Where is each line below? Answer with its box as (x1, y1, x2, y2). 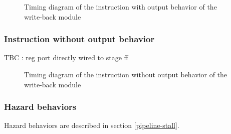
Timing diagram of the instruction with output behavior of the (24, 2, 217, 12)
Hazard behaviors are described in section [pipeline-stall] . (4, 120, 179, 130)
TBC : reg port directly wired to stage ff (4, 52, 128, 63)
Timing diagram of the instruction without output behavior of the (24, 69, 227, 79)
